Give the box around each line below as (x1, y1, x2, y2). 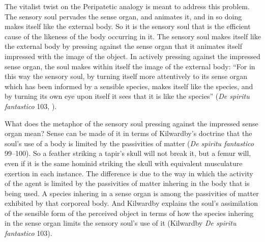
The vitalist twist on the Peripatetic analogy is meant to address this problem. (5, 1, 250, 11)
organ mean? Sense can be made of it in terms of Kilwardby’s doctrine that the (5, 128, 252, 139)
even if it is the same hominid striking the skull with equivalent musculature (5, 157, 243, 168)
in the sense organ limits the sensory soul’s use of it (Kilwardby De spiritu (5, 218, 237, 228)
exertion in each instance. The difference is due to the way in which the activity (5, 168, 253, 178)
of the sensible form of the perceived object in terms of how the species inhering (5, 207, 254, 218)
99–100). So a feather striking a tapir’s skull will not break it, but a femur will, (5, 148, 251, 158)
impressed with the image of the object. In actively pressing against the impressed (5, 50, 260, 61)
